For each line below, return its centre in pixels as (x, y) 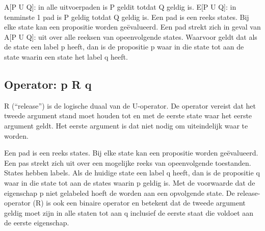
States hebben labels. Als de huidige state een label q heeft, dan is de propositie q (132, 173)
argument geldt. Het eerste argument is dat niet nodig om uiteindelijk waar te (126, 125)
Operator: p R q (48, 84)
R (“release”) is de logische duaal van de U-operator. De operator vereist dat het (130, 105)
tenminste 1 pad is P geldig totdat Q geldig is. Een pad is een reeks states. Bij (127, 17)
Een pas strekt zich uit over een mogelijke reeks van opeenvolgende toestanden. (128, 162)
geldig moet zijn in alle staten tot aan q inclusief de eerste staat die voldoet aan (129, 212)
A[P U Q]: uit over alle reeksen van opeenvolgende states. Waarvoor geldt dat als (131, 36)
